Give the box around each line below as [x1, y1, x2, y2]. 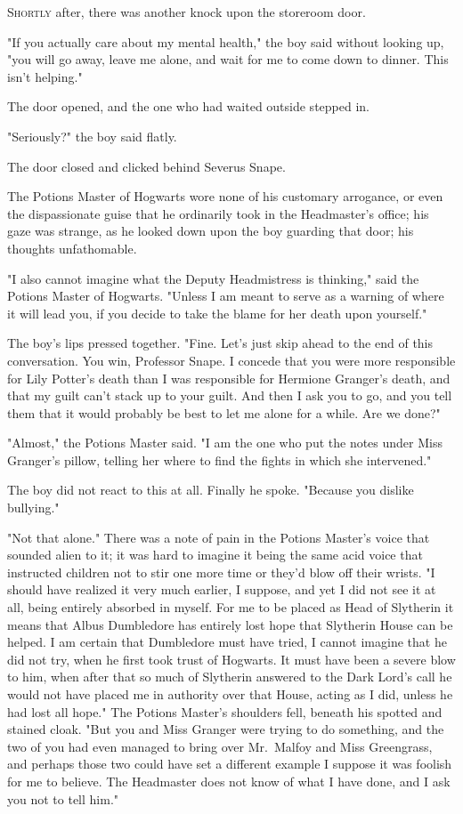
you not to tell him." [7, 789, 119, 808]
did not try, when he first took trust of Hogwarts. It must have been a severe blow [7, 649, 456, 668]
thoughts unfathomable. [7, 238, 137, 257]
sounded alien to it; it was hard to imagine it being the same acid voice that [7, 545, 423, 564]
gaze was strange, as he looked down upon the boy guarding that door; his [7, 222, 414, 240]
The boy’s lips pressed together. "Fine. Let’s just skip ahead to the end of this [7, 334, 434, 352]
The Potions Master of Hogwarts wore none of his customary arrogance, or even [7, 187, 443, 206]
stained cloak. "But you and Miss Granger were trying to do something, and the [7, 720, 444, 738]
